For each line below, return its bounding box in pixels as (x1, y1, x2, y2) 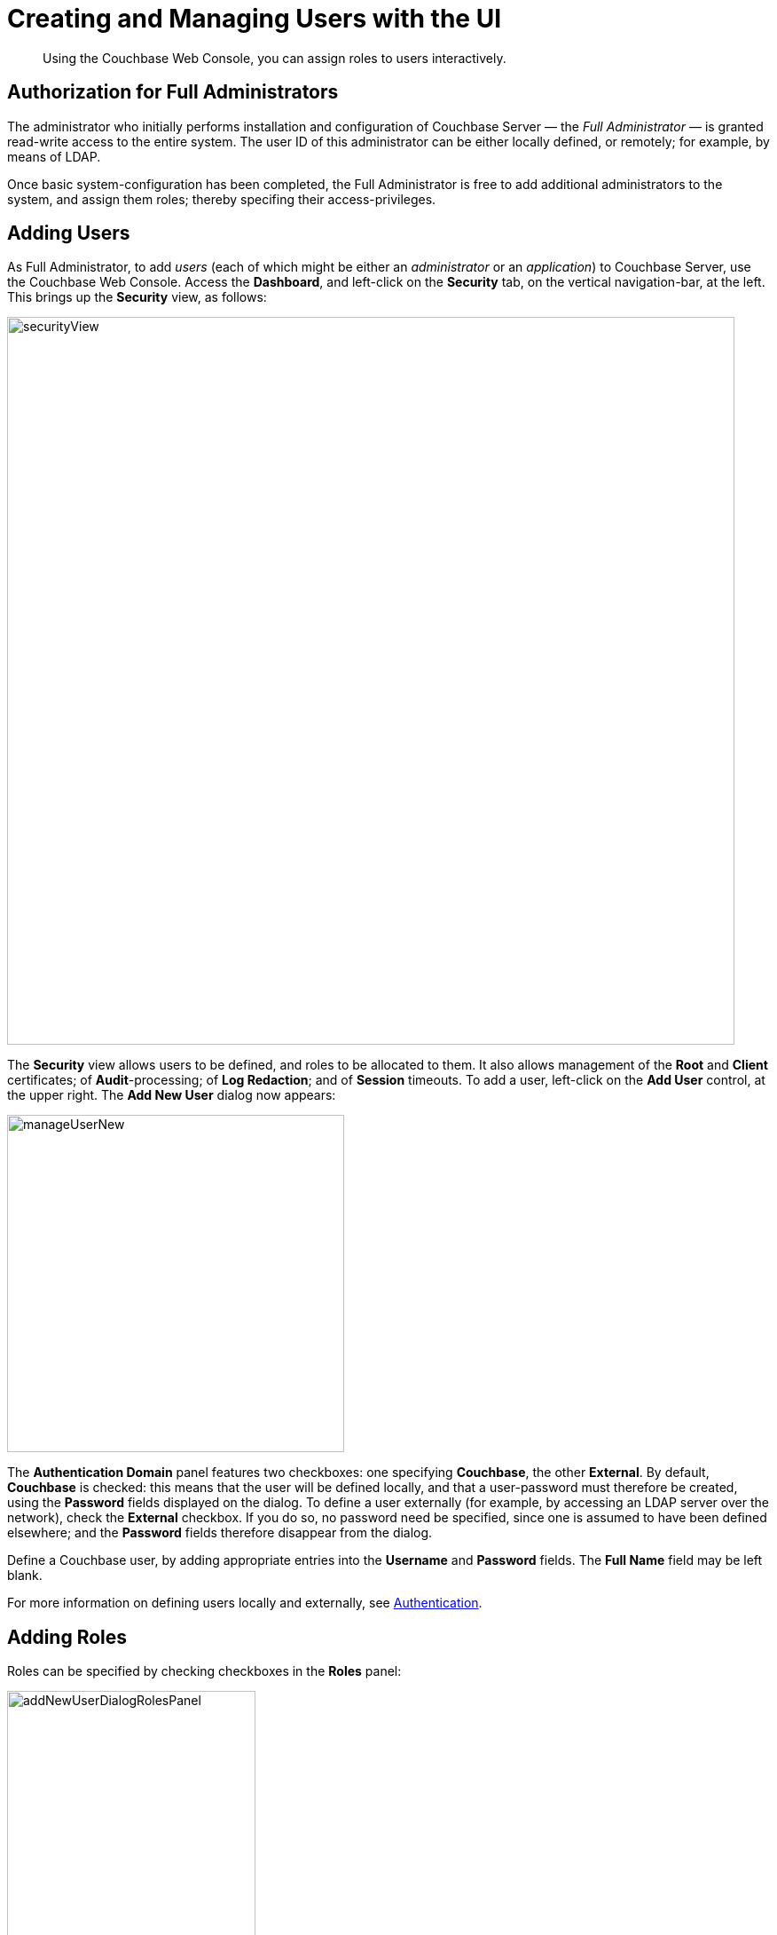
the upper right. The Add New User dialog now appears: (7, 1087, 336, 1103)
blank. (7, 1568, 43, 1584)
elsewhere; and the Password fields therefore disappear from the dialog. (7, 1525, 433, 1541)
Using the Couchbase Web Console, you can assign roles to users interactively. (43, 50, 506, 66)
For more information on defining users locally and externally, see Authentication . (7, 1595, 483, 1611)
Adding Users (7, 222, 130, 245)
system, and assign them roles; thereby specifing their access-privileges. (7, 191, 436, 207)
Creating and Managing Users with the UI (7, 4, 502, 34)
